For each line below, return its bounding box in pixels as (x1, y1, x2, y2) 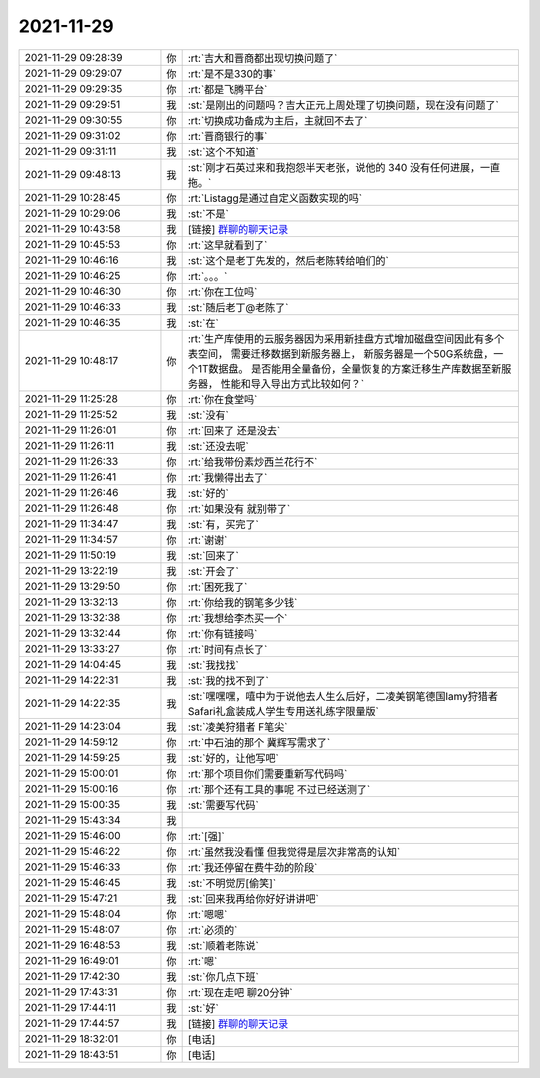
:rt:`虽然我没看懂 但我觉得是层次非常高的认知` (187, 845, 401, 859)
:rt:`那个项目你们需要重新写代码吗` (187, 766, 348, 780)
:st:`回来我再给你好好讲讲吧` (187, 891, 319, 905)
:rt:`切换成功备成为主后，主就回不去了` (187, 113, 368, 127)
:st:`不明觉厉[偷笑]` (187, 876, 277, 890)
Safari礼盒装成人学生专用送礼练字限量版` (187, 704, 379, 718)
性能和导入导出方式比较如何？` (220, 376, 365, 390)
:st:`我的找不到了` (187, 673, 269, 687)
